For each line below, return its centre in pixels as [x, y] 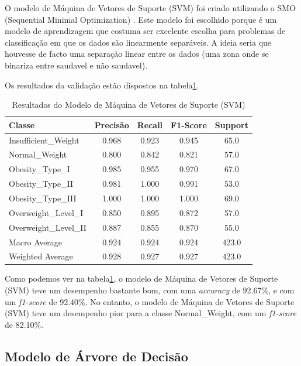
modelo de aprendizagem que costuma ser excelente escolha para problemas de [145, 31]
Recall [150, 124]
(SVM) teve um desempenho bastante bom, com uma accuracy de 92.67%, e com [150, 290]
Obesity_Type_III [43, 198]
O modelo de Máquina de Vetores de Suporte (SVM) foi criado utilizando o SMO [150, 8]
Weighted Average [41, 256]
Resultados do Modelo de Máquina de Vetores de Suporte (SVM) [129, 105]
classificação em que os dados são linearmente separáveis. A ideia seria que [138, 42]
